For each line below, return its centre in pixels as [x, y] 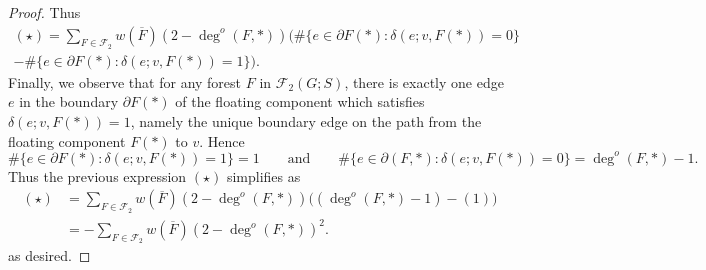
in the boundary [69, 101]
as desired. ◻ [49, 255]
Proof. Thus [44, 12]
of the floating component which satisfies [300, 101]
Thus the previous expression [97, 175]
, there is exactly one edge [424, 81]
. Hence [222, 140]
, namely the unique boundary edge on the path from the [306, 121]
